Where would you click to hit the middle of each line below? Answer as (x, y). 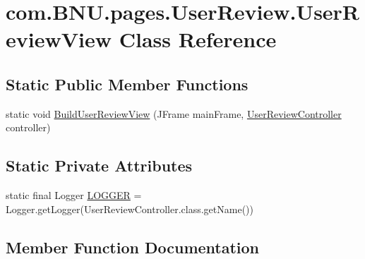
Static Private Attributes (99, 165)
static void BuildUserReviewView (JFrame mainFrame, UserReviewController (174, 113)
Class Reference (198, 39)
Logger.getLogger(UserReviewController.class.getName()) (130, 209)
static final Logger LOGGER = (74, 195)
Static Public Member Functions (127, 84)
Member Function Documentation (133, 247)
